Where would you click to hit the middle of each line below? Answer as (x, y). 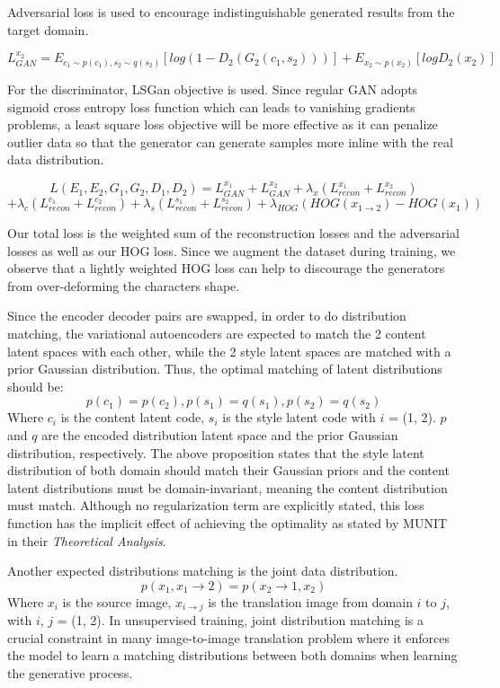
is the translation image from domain (310, 601)
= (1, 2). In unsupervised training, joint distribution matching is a (241, 620)
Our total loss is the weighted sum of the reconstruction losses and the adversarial (233, 233)
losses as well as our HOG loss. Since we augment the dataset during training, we (232, 250)
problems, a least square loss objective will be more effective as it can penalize (223, 124)
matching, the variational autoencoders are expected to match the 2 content (217, 334)
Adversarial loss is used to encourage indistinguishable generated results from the (231, 12)
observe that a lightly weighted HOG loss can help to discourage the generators (226, 268)
